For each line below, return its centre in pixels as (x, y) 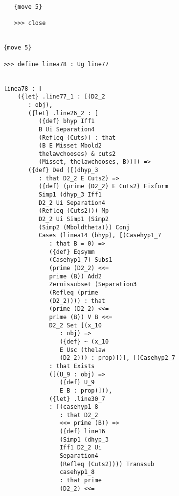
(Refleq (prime (74, 292)
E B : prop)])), (86, 390)
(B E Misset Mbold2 (70, 146)
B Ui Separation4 (67, 129)
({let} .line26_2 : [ (63, 113)
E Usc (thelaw (82, 350)
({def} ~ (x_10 (84, 341)
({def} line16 (82, 432)
